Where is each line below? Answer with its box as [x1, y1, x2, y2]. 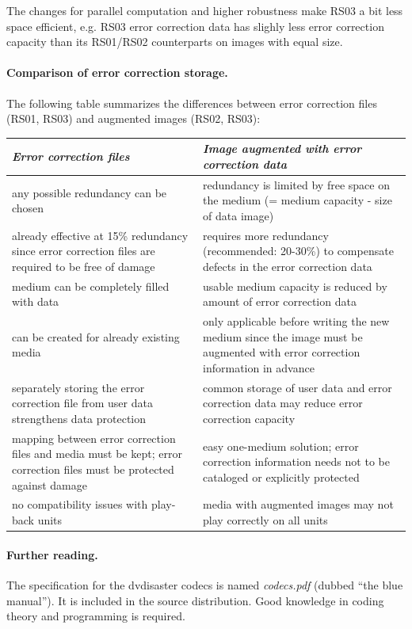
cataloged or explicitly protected [203, 468, 360, 485]
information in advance [203, 359, 315, 375]
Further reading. [6, 546, 98, 562]
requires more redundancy [203, 227, 329, 243]
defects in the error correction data [203, 257, 372, 274]
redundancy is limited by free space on [203, 176, 390, 193]
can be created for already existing [12, 328, 180, 345]
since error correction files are [12, 242, 155, 259]
